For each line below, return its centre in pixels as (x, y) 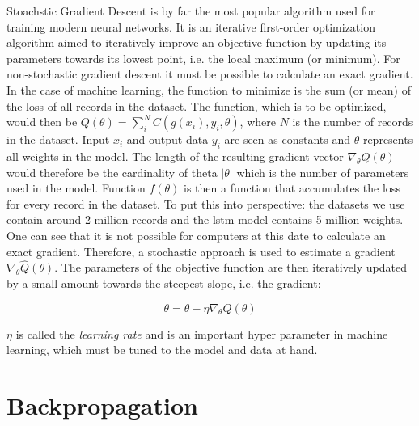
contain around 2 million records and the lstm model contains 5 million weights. (205, 219)
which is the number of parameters (323, 172)
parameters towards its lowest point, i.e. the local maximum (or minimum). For (203, 58)
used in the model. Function (76, 188)
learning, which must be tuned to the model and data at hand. (162, 350)
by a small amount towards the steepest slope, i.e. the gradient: (164, 283)
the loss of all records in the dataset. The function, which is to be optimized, (197, 105)
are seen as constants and (288, 139)
